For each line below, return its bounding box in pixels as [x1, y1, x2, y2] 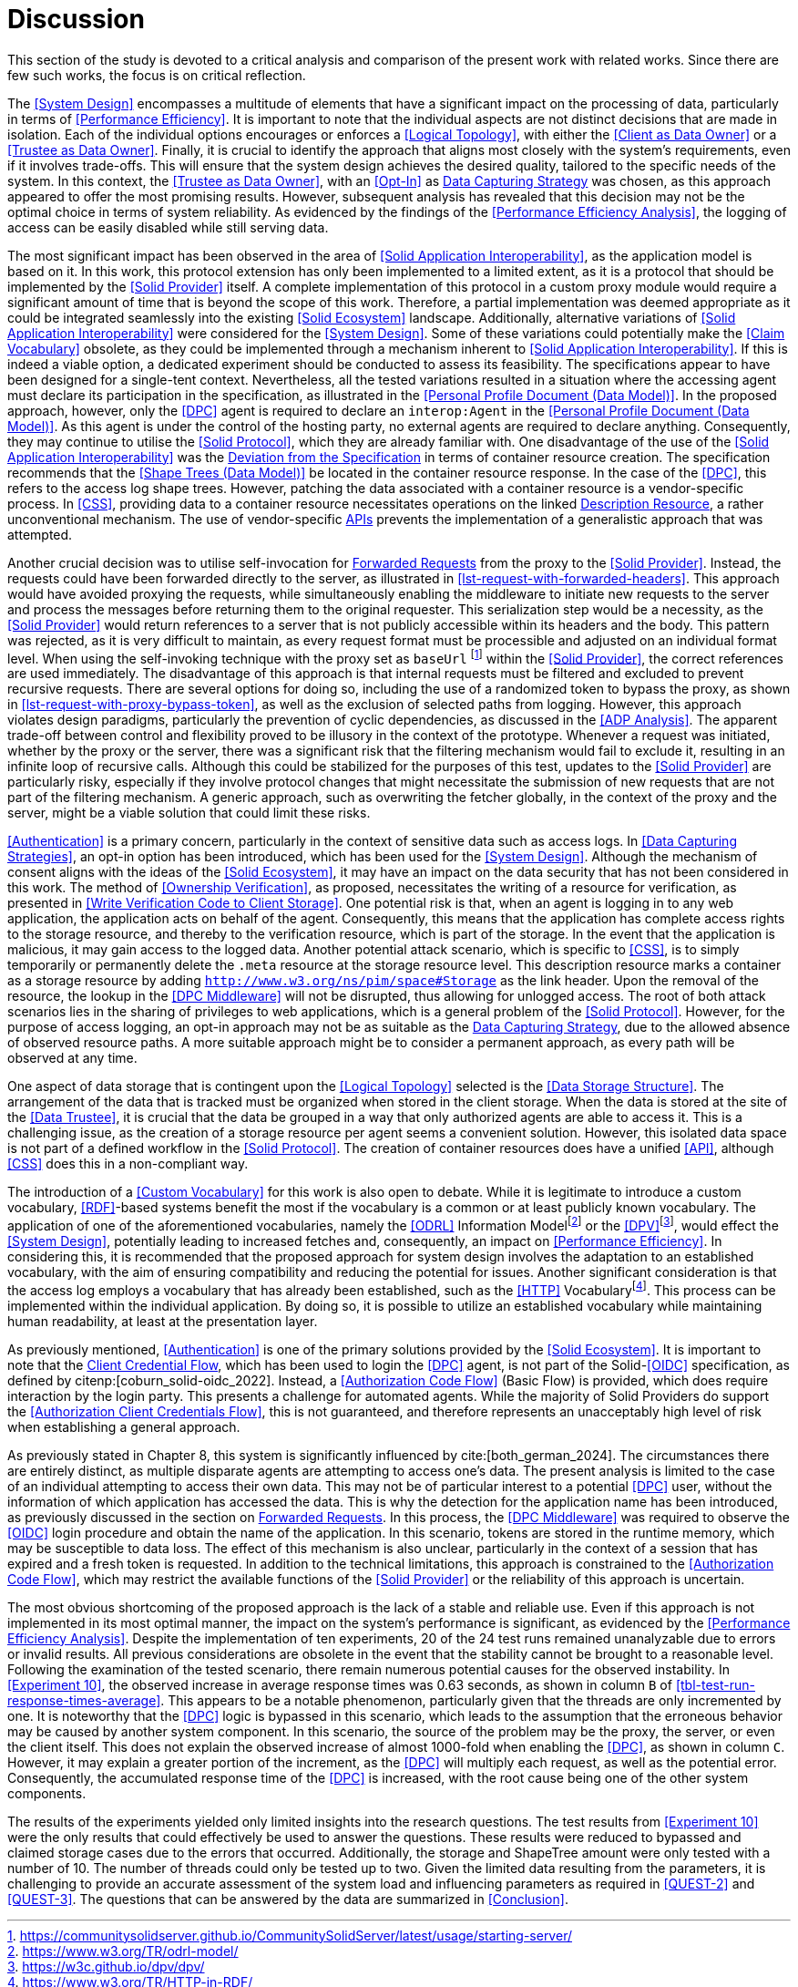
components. [7, 1785, 87, 1801]
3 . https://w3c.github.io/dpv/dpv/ [7, 1958, 205, 1974]
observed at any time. [7, 1050, 138, 1066]
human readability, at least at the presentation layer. [7, 1313, 318, 1329]
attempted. [7, 526, 73, 542]
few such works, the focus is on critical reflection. [7, 67, 306, 83]
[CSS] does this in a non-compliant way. [7, 1156, 249, 1172]
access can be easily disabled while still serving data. [7, 219, 329, 235]
